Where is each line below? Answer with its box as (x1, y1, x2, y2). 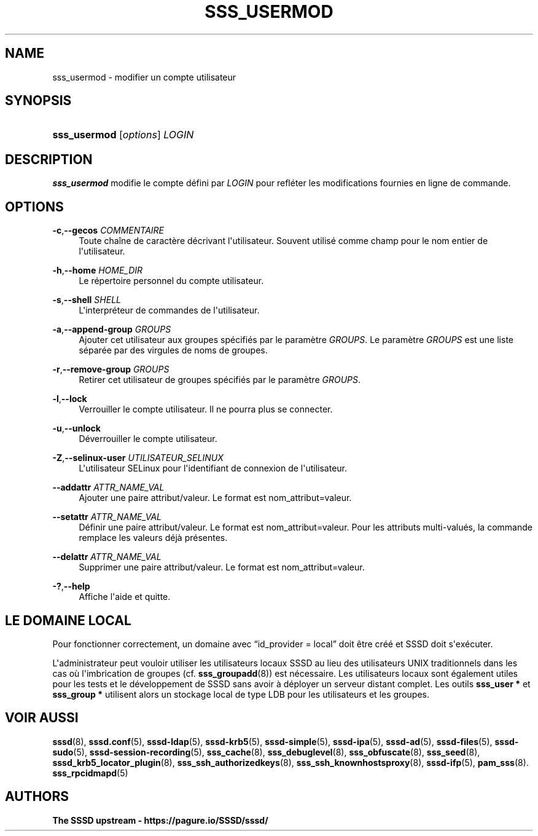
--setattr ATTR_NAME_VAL (52, 511, 162, 522)
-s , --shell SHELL (52, 294, 121, 306)
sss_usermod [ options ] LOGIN (52, 128, 194, 141)
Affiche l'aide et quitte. (79, 591, 171, 602)
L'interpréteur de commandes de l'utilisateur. (79, 305, 260, 316)
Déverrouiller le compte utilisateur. (79, 433, 217, 444)
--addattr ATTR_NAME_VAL (52, 482, 165, 493)
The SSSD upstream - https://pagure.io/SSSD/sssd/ (52, 814, 268, 826)
